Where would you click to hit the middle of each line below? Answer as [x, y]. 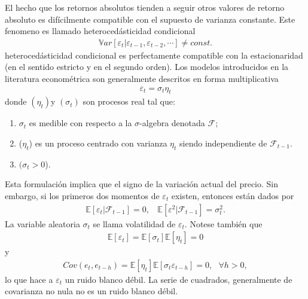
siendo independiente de [223, 143]
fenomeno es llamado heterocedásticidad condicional [100, 31]
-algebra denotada [172, 123]
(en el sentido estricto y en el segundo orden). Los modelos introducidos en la [147, 67]
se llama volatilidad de [134, 223]
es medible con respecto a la [80, 123]
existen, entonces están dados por [233, 196]
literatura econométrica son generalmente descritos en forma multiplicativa [142, 78]
